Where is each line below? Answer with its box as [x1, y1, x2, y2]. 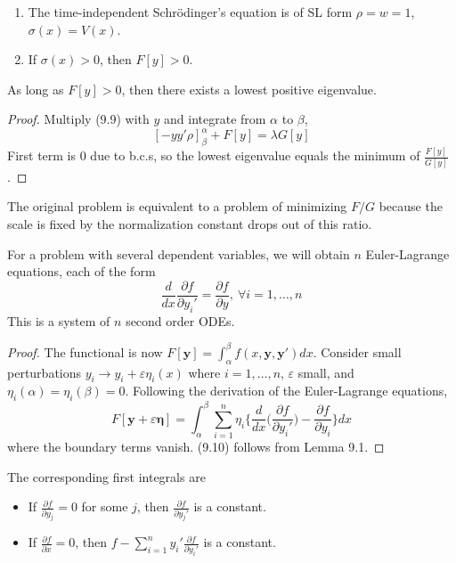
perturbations [7, 363, 82, 381]
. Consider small [313, 342, 402, 361]
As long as [7, 79, 64, 98]
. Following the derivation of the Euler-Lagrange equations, [125, 381, 448, 400]
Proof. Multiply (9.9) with [7, 110, 150, 128]
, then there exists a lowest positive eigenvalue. [121, 79, 377, 98]
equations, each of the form [7, 262, 156, 281]
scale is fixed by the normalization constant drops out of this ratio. [7, 215, 372, 233]
